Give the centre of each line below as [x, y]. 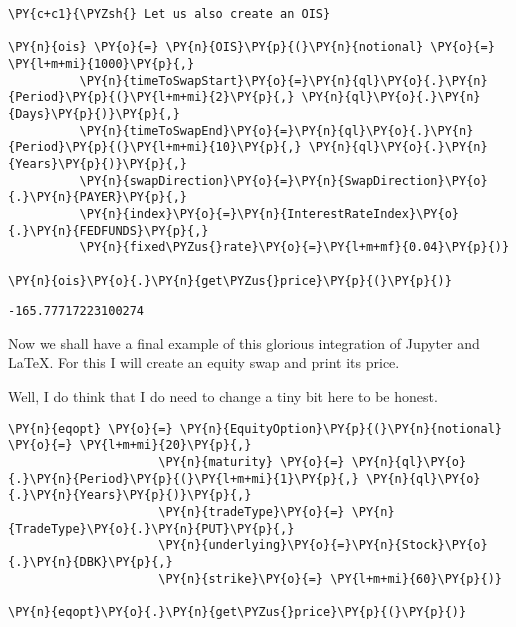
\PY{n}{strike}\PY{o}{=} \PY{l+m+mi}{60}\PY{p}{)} [330, 578]
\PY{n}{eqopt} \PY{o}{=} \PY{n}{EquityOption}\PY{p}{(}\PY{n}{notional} [255, 428]
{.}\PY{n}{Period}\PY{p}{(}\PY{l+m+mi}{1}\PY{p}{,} [183, 478]
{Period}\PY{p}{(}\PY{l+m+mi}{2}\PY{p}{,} [151, 97]
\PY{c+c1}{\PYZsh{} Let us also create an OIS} [169, 14]
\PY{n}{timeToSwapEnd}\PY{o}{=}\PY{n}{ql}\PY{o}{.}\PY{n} [276, 130]
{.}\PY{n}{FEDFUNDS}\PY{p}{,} [108, 230]
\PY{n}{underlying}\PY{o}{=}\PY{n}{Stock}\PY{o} [323, 545]
